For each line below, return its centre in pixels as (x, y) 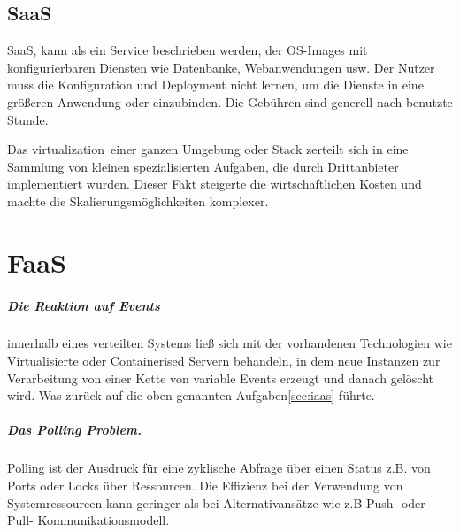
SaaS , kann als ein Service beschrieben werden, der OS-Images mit (188, 50)
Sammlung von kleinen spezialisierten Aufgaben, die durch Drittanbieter (203, 166)
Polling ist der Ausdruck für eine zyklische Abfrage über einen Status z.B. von (219, 468)
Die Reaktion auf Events (84, 305)
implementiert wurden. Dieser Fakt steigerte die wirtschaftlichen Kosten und (215, 184)
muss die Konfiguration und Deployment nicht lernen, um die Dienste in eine (215, 85)
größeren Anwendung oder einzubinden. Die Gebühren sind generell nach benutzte (230, 101)
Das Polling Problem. (75, 430)
